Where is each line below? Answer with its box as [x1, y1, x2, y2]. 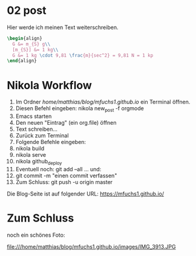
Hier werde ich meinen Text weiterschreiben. [7, 24, 119, 31]
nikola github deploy [15, 158, 62, 166]
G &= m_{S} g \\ [12, 41, 51, 47]
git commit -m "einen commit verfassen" [15, 172, 117, 179]
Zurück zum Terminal [15, 132, 69, 139]
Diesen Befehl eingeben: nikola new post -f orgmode [15, 105, 144, 114]
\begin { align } [7, 35, 43, 41]
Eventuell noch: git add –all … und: [15, 165, 102, 172]
